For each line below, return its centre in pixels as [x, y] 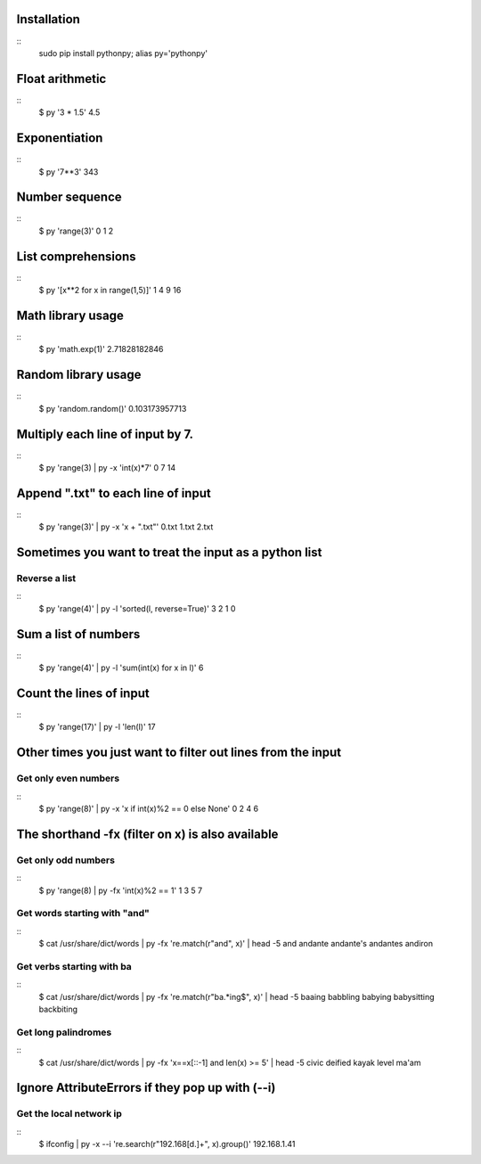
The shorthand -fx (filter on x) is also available [147, 834]
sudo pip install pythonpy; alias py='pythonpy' [123, 53]
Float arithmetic [61, 79]
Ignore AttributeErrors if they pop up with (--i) [146, 1088]
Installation [48, 19]
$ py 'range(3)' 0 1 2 [76, 231]
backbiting [58, 1009]
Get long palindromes [64, 1032]
